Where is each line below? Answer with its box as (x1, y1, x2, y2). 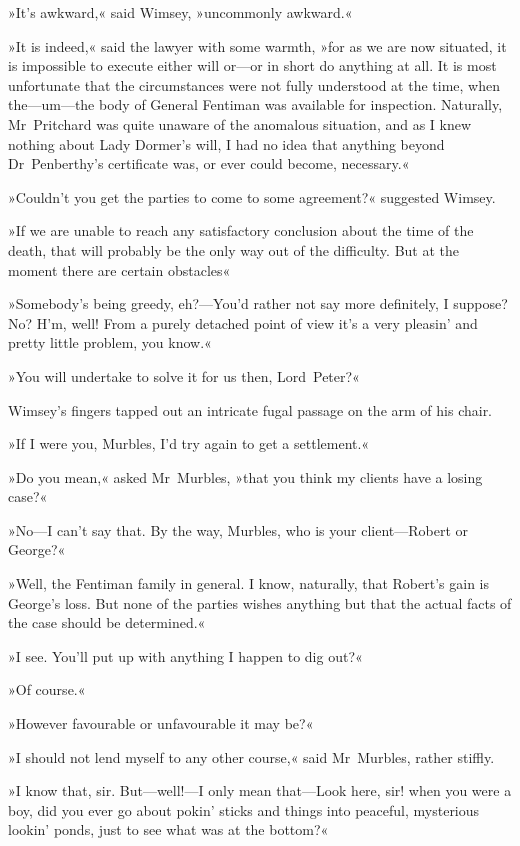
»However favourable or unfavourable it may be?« (8, 713, 314, 734)
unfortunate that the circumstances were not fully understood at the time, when (8, 74, 500, 95)
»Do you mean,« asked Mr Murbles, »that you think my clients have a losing (8, 466, 483, 487)
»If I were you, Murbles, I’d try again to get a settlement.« (8, 433, 370, 454)
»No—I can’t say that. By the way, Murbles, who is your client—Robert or (8, 519, 469, 540)
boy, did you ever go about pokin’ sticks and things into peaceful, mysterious (8, 799, 480, 820)
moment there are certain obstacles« (8, 259, 231, 280)
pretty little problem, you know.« (8, 332, 212, 353)
